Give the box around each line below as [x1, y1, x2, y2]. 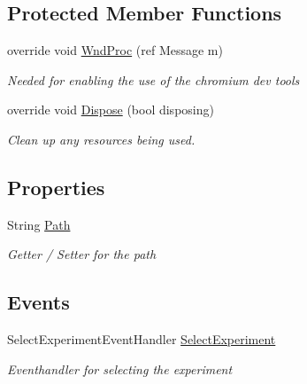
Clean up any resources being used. [7, 129, 196, 148]
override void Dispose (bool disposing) [7, 100, 214, 119]
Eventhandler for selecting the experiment [7, 359, 233, 378]
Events [7, 288, 70, 316]
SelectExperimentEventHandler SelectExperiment [7, 330, 276, 349]
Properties [7, 173, 105, 200]
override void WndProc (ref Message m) [7, 41, 223, 59]
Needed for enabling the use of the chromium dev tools [7, 70, 300, 89]
